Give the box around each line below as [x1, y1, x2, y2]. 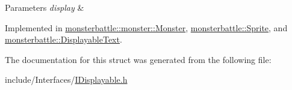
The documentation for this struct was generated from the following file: [5, 53, 272, 65]
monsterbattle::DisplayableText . [5, 33, 122, 46]
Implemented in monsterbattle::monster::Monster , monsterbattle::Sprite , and [5, 21, 288, 34]
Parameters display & [5, 1, 84, 13]
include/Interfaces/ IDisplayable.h [5, 73, 128, 86]
